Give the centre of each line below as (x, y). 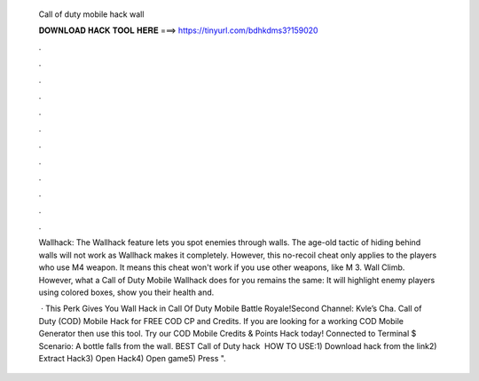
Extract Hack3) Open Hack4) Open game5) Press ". (132, 358)
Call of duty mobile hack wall (91, 14)
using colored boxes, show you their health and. (126, 292)
